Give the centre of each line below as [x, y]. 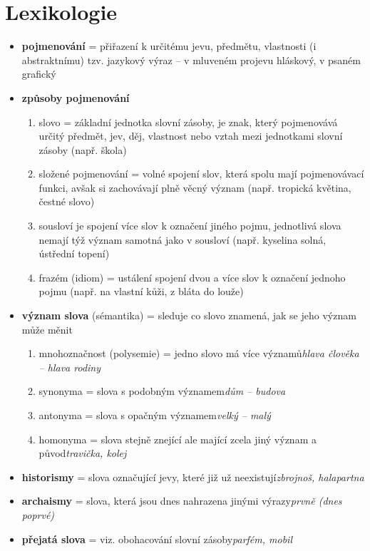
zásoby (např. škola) [83, 149]
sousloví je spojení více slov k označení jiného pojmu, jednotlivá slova [190, 226]
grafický [39, 74]
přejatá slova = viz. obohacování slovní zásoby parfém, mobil [157, 539]
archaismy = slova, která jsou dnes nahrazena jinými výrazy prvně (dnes [182, 501]
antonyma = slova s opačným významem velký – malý [155, 415]
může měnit [47, 329]
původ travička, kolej [83, 453]
